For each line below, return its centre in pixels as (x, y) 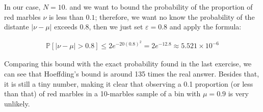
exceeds (66, 27)
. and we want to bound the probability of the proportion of (159, 7)
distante (17, 27)
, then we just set (116, 27)
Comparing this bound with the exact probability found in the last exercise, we (128, 64)
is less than (66, 16)
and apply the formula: (205, 27)
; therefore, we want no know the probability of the (175, 16)
